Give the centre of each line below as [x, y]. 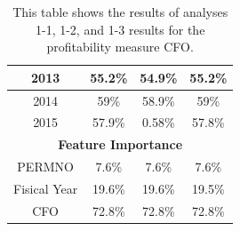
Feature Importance [120, 144]
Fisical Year [46, 188]
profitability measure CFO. [120, 47]
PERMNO [45, 167]
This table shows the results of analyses [120, 12]
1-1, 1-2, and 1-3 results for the [120, 29]
